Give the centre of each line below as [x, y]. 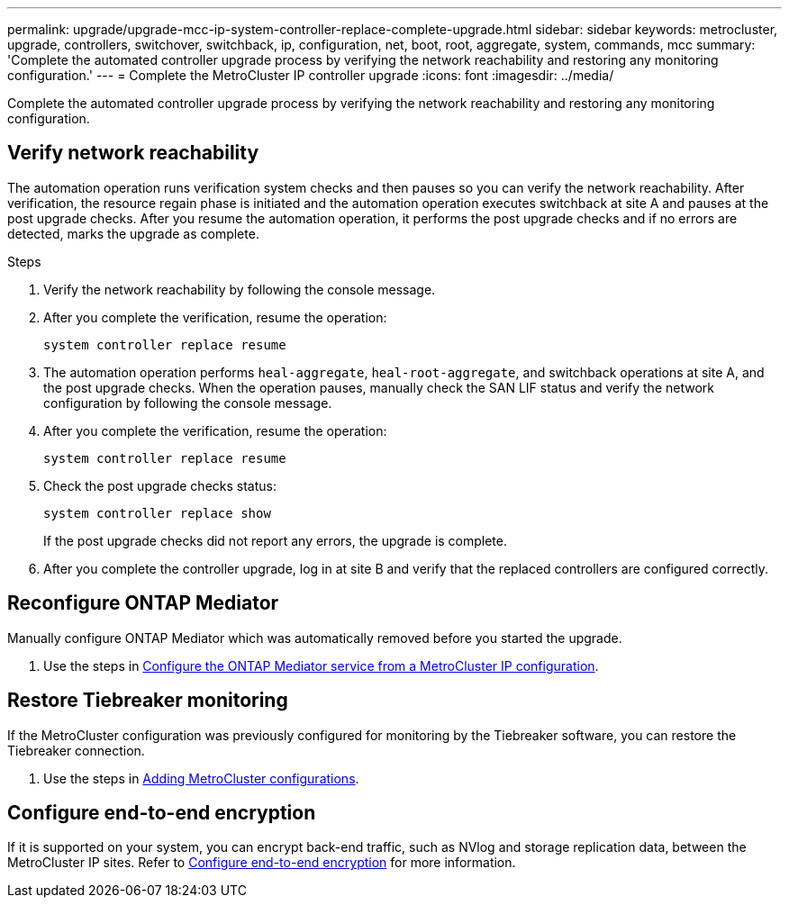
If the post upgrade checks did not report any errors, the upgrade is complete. [276, 540]
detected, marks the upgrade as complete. [133, 233]
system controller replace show [157, 513]
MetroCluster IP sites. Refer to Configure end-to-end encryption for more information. [262, 863]
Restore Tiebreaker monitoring [148, 701]
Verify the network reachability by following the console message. [240, 289]
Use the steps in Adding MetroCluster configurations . [201, 778]
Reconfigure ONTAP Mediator [143, 603]
